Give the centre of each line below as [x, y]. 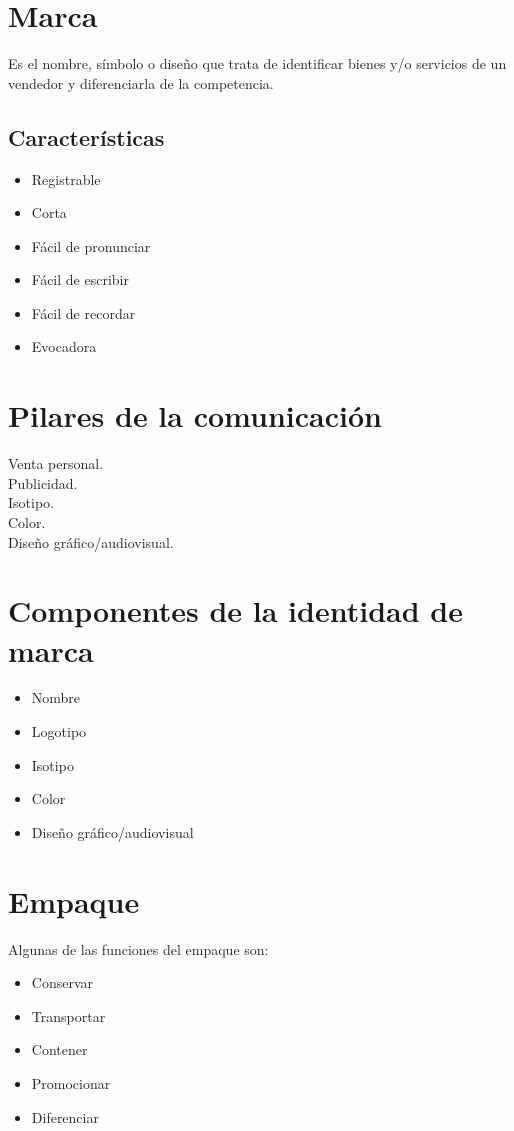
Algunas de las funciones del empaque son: [138, 948]
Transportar [68, 1015]
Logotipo [59, 731]
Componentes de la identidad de [235, 610]
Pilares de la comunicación [195, 415]
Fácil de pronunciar [91, 245]
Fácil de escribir [80, 279]
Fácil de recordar [83, 312]
